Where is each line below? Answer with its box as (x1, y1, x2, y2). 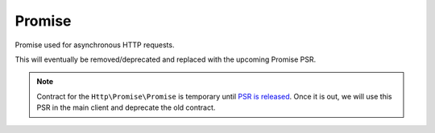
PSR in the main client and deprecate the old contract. (36, 103, 216, 112)
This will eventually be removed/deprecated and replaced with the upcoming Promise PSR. (14, 54, 317, 64)
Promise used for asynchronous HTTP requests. (14, 40, 175, 50)
